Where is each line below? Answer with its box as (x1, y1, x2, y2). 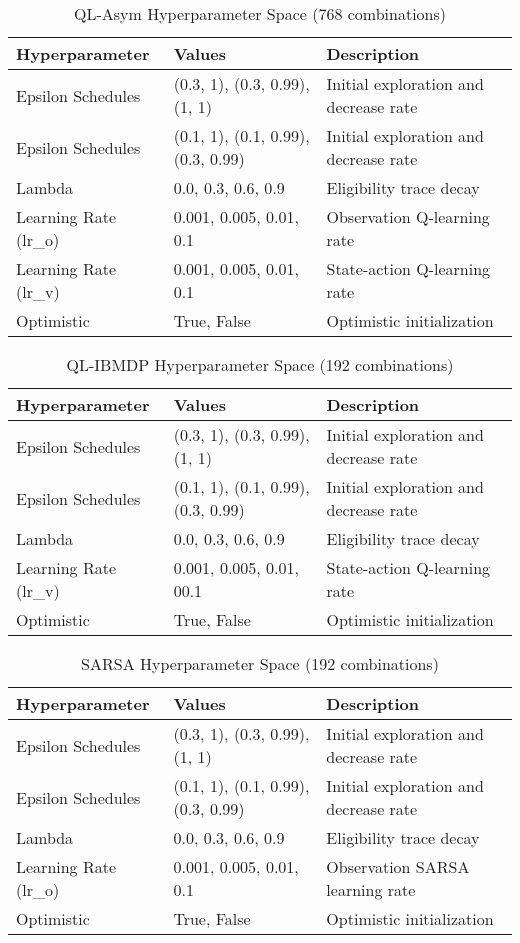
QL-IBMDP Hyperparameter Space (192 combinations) (66, 353, 454, 376)
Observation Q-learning (326, 205, 490, 228)
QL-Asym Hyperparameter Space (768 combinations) (73, 2, 447, 25)
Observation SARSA (326, 855, 470, 878)
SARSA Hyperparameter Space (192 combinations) (81, 652, 439, 675)
